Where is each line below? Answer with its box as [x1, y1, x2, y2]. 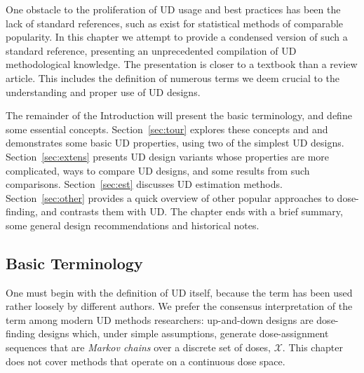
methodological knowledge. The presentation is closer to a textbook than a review [6, 57, 358, 72]
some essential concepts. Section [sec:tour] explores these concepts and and [6, 121, 328, 136]
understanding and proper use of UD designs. [6, 84, 201, 99]
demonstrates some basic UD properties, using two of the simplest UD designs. [6, 135, 344, 150]
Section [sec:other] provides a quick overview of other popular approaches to [6, 190, 334, 205]
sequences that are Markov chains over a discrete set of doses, [6, 340, 271, 355]
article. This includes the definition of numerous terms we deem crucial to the [6, 70, 340, 85]
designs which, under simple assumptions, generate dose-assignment [38, 326, 329, 341]
